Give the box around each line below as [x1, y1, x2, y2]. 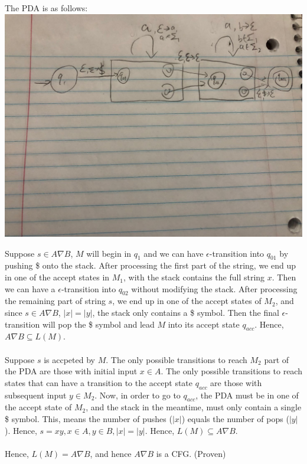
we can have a [5, 282, 55, 295]
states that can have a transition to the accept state [5, 376, 193, 388]
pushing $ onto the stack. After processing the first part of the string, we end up [5, 259, 296, 272]
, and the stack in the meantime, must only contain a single [86, 401, 302, 413]
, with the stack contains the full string [123, 271, 265, 283]
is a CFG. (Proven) [156, 447, 226, 459]
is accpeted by [44, 353, 95, 365]
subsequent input [5, 388, 67, 401]
